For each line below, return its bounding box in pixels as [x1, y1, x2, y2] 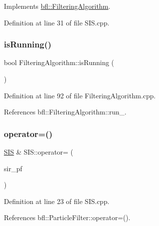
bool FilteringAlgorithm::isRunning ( [4, 57, 114, 68]
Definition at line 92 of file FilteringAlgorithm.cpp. [4, 90, 156, 100]
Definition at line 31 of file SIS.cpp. [4, 17, 110, 27]
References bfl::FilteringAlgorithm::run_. [4, 107, 127, 117]
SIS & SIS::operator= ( [4, 147, 74, 157]
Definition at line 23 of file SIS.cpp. [4, 196, 110, 206]
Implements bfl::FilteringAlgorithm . [4, 1, 111, 11]
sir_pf [4, 163, 22, 173]
